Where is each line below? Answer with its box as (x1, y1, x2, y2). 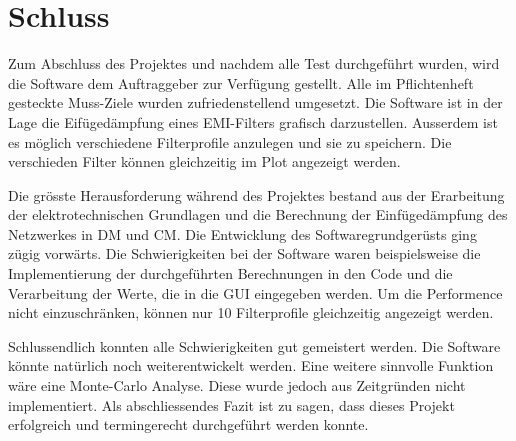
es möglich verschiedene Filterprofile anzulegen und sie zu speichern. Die (8, 131, 452, 152)
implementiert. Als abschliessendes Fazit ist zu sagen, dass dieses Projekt (8, 394, 455, 415)
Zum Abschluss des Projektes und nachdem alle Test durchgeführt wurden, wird (8, 53, 500, 74)
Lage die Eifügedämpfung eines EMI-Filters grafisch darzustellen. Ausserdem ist (8, 111, 498, 132)
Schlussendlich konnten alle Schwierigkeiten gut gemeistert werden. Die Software (8, 335, 501, 356)
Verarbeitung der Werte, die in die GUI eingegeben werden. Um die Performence (8, 282, 503, 303)
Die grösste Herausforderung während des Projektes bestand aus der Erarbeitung (8, 184, 505, 205)
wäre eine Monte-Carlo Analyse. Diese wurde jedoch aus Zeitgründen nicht (8, 375, 466, 396)
